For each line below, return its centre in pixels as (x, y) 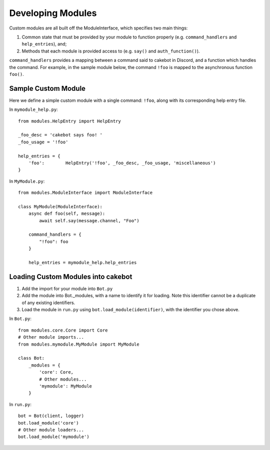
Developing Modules (53, 13)
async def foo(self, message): (67, 214)
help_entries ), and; (44, 44)
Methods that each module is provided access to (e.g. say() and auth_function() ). (111, 51)
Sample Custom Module (47, 88)
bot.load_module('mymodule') (54, 437)
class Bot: (31, 358)
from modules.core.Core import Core (63, 330)
